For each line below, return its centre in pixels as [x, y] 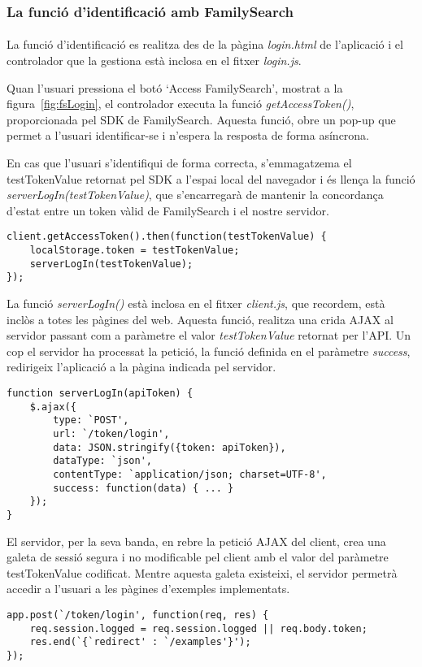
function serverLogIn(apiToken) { [100, 393]
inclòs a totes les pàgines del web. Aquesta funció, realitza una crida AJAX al [200, 319]
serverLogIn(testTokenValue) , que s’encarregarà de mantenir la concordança [195, 195]
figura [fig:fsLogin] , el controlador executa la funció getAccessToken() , [181, 104]
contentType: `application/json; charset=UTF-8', [190, 474]
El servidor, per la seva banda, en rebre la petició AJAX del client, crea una [196, 541]
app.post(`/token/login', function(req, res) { [138, 615]
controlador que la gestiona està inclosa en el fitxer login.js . [154, 61]
